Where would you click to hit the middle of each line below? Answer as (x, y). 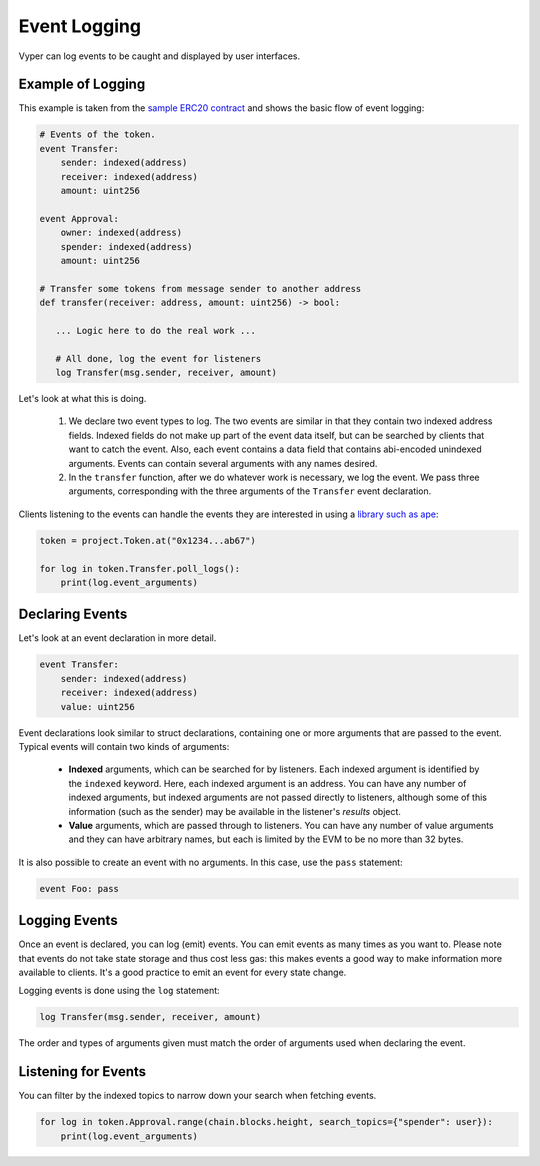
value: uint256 (97, 706)
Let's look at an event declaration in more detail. (117, 638)
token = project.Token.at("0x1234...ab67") (148, 540)
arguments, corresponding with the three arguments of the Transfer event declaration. (250, 491)
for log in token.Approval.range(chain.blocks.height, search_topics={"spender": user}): (266, 1122)
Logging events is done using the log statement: (119, 991)
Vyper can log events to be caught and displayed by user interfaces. (159, 56)
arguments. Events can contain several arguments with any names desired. (223, 463)
